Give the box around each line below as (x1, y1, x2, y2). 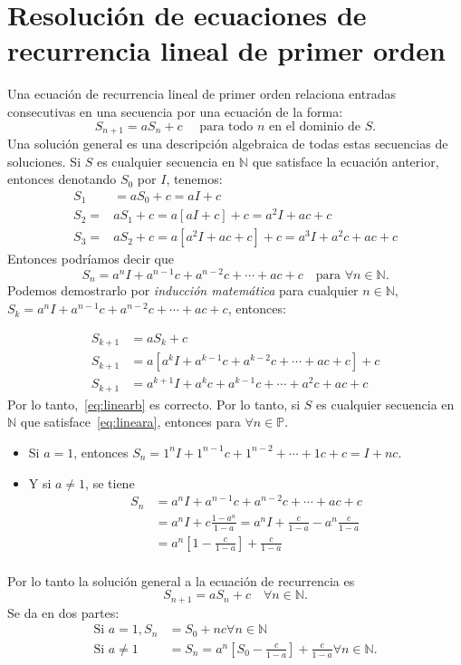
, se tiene (85, 473, 135, 492)
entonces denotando (7, 169, 117, 188)
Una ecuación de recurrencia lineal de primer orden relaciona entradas (7, 84, 396, 103)
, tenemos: (166, 169, 223, 188)
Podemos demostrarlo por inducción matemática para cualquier (7, 281, 359, 300)
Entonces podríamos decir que (7, 249, 174, 268)
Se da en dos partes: (7, 602, 120, 622)
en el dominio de (269, 120, 361, 133)
